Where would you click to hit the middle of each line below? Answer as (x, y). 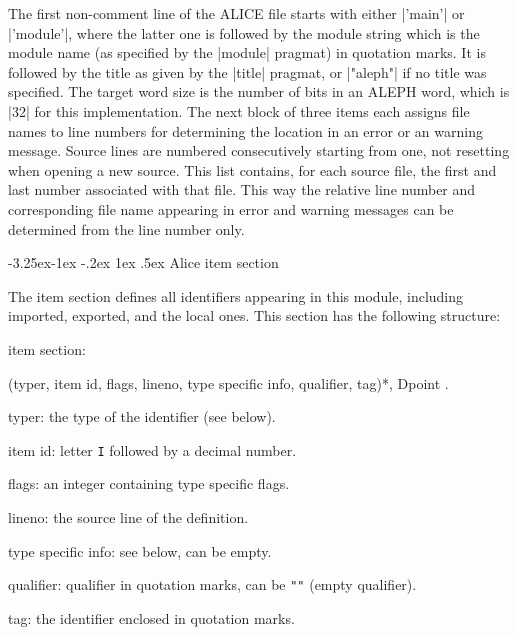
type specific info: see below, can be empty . (140, 550)
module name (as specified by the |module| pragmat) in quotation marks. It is (247, 52)
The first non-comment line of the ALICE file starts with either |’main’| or (236, 13)
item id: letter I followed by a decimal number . (152, 449)
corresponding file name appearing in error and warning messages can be (231, 208)
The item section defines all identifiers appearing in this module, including (236, 295)
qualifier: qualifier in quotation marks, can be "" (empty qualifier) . (212, 584)
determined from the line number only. (126, 228)
